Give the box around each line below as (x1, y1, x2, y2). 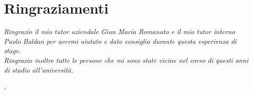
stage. (4, 45, 21, 56)
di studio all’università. (4, 64, 73, 75)
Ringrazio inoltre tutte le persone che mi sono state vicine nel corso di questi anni (4, 55, 249, 65)
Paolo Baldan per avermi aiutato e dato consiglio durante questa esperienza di (4, 36, 237, 46)
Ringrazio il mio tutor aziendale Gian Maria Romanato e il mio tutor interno (4, 26, 235, 37)
